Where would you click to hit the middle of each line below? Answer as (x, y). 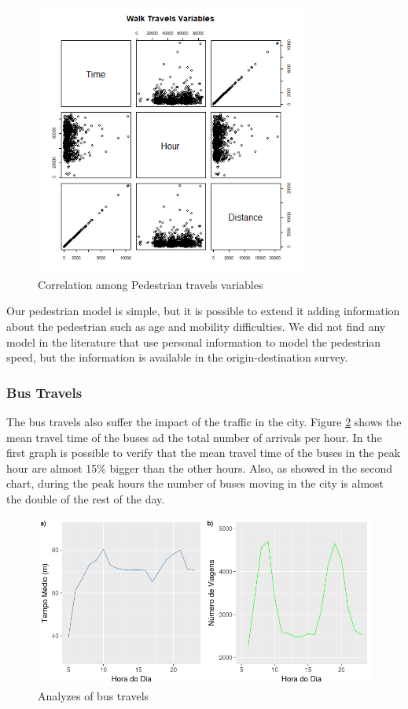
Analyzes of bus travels (94, 696)
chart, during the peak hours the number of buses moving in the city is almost (195, 483)
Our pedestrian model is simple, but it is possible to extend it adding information (203, 311)
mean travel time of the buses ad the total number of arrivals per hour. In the (194, 437)
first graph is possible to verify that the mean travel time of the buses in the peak (204, 453)
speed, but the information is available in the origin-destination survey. (177, 357)
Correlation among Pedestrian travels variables (151, 284)
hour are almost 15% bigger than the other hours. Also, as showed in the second (200, 468)
